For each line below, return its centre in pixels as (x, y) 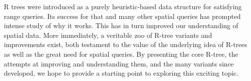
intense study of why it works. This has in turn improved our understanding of (121, 25)
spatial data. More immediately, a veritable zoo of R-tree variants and (108, 35)
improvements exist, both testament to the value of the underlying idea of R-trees (126, 44)
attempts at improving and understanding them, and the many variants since (119, 63)
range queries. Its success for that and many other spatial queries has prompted (122, 16)
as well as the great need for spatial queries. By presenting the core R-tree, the (121, 54)
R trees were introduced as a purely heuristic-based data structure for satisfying (123, 6)
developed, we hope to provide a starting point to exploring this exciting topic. (121, 73)
